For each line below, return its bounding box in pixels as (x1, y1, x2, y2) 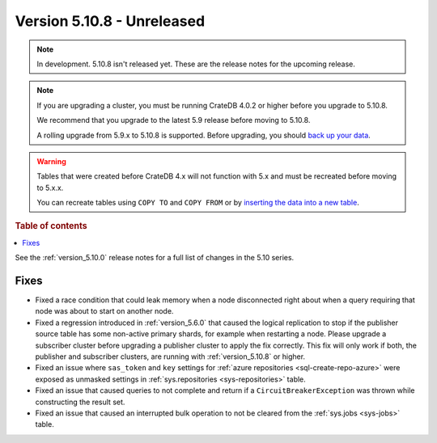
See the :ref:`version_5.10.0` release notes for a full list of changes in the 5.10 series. (15, 253, 295, 263)
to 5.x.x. (36, 183, 64, 192)
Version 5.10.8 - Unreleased (15, 12, 206, 30)
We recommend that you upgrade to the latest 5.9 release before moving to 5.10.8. (36, 116, 311, 125)
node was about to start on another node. (35, 306, 174, 316)
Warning (36, 156, 66, 166)
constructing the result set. (35, 397, 125, 407)
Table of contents (15, 221, 88, 232)
